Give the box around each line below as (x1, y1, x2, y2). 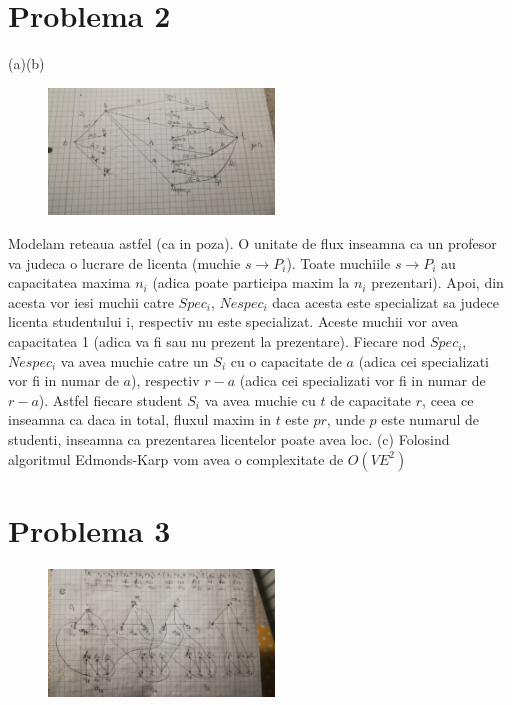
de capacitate (330, 389, 412, 410)
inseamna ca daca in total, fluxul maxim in (8, 409, 271, 430)
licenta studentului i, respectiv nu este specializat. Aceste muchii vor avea (8, 311, 459, 332)
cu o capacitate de (230, 350, 342, 371)
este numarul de (381, 409, 480, 430)
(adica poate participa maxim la (152, 272, 350, 293)
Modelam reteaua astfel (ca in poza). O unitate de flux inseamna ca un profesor (8, 233, 497, 254)
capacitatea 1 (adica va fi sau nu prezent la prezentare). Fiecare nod (8, 331, 426, 352)
